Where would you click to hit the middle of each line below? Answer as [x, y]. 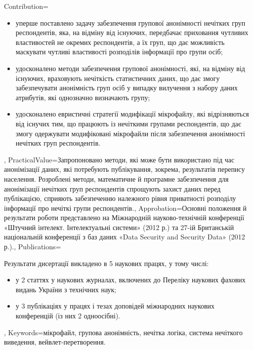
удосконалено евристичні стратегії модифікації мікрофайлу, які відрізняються [132, 114]
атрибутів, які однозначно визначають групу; [83, 97]
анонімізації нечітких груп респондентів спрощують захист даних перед [112, 188]
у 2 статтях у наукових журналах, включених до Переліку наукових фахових [130, 280]
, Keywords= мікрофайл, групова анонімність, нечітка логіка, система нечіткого [123, 332]
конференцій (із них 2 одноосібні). [68, 316]
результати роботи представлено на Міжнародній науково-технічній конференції [124, 217]
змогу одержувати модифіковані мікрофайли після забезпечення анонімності [130, 133]
